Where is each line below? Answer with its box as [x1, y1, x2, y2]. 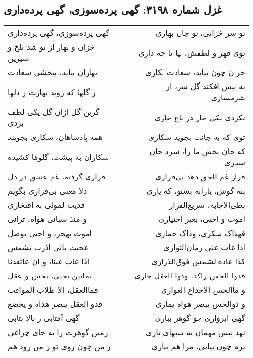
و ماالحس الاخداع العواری [161, 284, 245, 296]
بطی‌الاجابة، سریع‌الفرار [169, 199, 245, 211]
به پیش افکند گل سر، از [166, 80, 245, 92]
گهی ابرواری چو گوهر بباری [155, 312, 245, 324]
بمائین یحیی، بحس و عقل [8, 270, 92, 281]
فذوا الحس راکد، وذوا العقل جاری [134, 270, 245, 281]
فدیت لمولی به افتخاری [8, 199, 85, 211]
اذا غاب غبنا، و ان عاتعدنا [8, 256, 90, 267]
